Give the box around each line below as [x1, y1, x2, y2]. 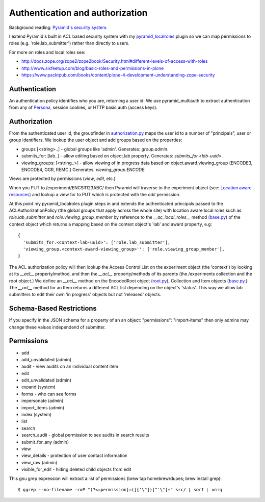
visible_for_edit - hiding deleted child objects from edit [21, 466, 132, 473]
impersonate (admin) [21, 398, 64, 404]
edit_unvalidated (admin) [21, 377, 71, 383]
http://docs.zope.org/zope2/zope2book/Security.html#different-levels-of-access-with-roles [21, 58, 208, 64]
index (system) [21, 412, 52, 418]
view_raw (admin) [21, 459, 57, 465]
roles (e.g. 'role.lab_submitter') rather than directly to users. [9, 40, 130, 46]
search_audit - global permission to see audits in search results [21, 432, 150, 438]
